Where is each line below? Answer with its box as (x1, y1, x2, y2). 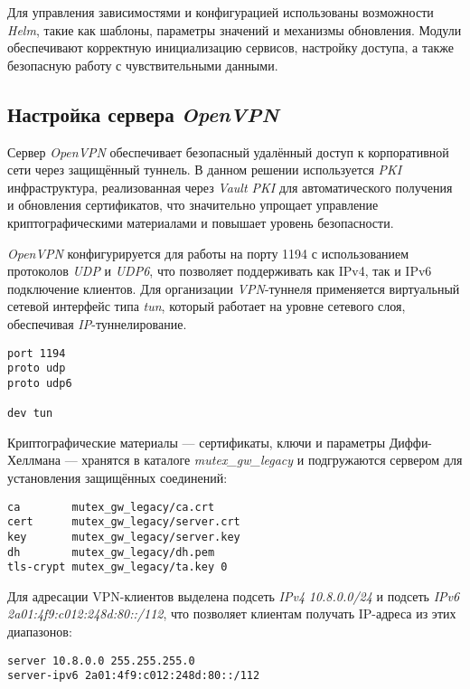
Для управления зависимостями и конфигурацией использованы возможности (7, 3, 434, 21)
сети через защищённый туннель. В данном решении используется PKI (7, 160, 402, 179)
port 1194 (7, 346, 66, 360)
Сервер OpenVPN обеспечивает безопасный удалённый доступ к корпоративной (7, 142, 449, 161)
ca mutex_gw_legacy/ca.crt (7, 500, 215, 514)
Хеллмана (7, 450, 61, 469)
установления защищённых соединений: (7, 467, 228, 486)
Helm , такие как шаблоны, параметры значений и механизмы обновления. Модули (7, 20, 462, 39)
